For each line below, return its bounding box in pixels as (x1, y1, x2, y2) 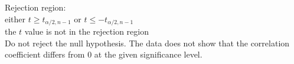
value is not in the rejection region (24, 25, 149, 38)
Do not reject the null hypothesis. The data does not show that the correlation (5, 36, 290, 49)
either (5, 12, 26, 25)
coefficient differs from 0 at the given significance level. (5, 48, 202, 60)
